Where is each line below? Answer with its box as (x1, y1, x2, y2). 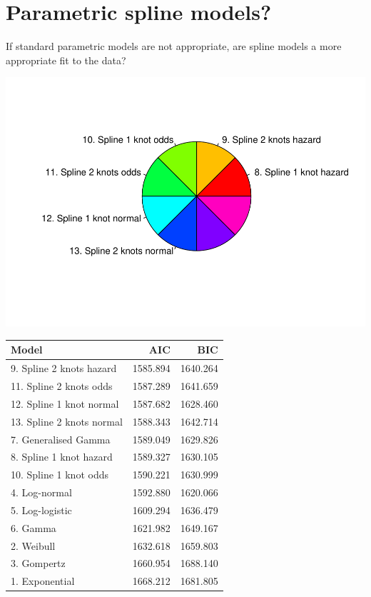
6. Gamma (11, 520, 56, 535)
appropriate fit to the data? (6, 52, 126, 67)
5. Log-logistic (11, 502, 72, 517)
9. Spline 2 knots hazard (11, 361, 117, 376)
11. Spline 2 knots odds (11, 378, 113, 393)
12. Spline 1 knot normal (11, 396, 119, 411)
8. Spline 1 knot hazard (11, 449, 113, 464)
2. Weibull (11, 538, 56, 553)
